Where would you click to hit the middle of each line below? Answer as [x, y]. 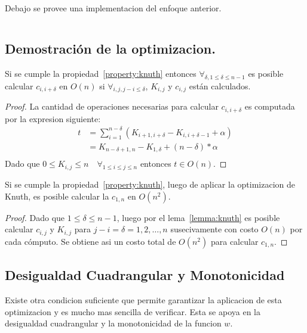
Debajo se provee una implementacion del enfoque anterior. [113, 8]
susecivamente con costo [214, 229]
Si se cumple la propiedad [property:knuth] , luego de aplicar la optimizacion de [150, 184]
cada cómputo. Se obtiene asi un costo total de [90, 241]
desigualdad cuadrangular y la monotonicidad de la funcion [113, 323]
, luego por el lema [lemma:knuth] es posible [198, 217]
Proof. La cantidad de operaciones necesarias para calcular [112, 106]
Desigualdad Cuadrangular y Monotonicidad [145, 275]
